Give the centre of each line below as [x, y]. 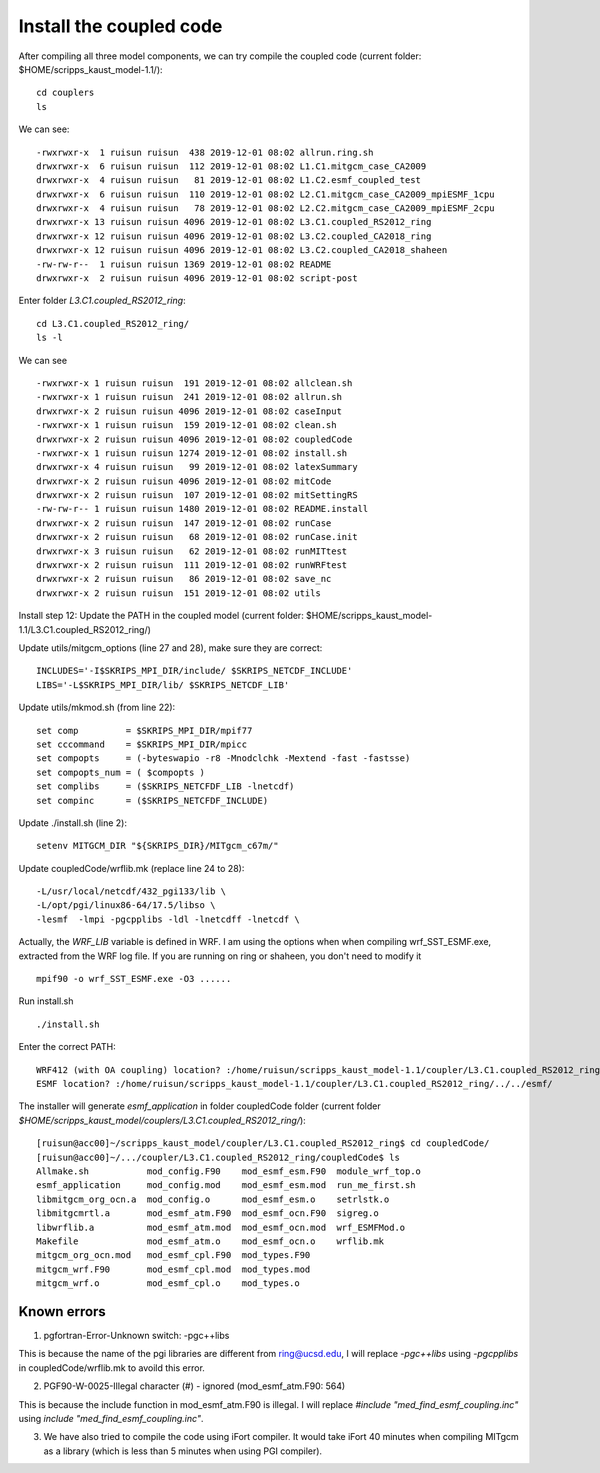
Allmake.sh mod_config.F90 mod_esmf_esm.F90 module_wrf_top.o [229, 1171]
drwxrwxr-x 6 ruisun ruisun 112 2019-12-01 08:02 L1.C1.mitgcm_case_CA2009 [231, 166]
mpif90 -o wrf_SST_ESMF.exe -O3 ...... [134, 979]
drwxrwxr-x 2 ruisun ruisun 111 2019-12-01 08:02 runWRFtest [192, 565]
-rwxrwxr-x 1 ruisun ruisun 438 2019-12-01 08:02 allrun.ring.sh [205, 152]
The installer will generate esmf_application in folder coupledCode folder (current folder [199, 1106]
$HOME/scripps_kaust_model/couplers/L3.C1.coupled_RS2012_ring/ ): [162, 1120]
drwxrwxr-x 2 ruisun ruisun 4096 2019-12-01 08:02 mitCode [184, 481]
